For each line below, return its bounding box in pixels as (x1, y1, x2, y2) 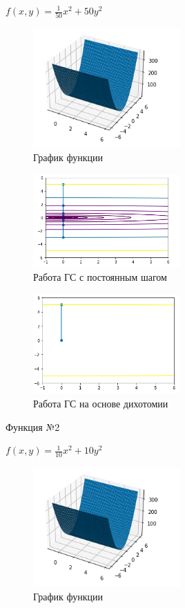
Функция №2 (6, 419, 60, 434)
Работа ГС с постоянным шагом (33, 270, 167, 284)
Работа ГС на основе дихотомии (33, 396, 168, 411)
